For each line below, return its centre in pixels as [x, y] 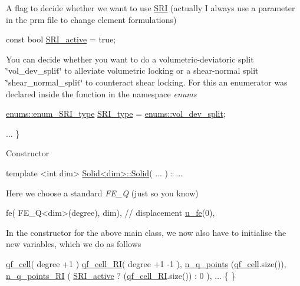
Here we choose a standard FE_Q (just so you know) [102, 193]
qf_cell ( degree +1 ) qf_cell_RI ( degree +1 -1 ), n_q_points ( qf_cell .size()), [146, 263]
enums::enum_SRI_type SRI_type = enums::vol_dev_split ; [116, 114]
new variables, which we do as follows [74, 244]
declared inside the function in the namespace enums [101, 93]
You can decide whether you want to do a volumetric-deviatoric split [130, 59]
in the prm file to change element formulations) [91, 19]
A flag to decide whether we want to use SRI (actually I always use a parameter [151, 8]
